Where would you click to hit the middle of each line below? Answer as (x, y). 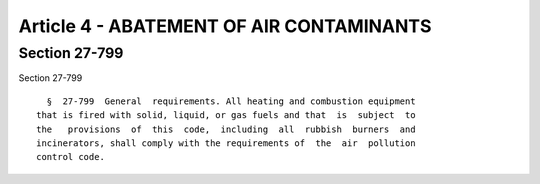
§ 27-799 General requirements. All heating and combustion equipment (231, 101)
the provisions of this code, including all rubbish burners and (226, 129)
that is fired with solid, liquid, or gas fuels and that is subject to (226, 115)
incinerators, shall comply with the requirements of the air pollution (226, 143)
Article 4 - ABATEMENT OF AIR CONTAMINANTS (225, 26)
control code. (70, 157)
